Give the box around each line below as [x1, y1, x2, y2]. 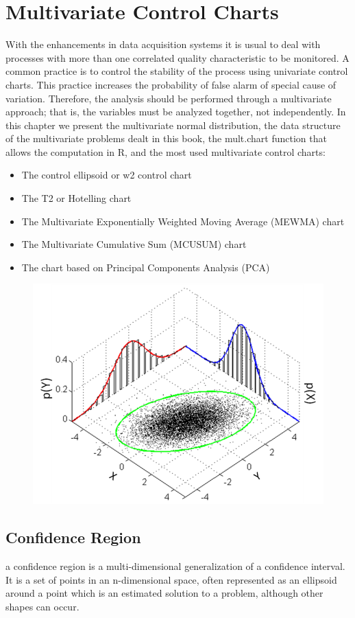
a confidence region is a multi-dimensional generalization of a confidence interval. [5, 559, 345, 573]
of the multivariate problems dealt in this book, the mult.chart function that [5, 131, 327, 146]
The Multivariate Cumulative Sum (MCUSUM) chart [21, 237, 247, 251]
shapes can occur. [5, 599, 79, 613]
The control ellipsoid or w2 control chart [21, 168, 192, 182]
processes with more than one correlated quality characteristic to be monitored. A [5, 50, 350, 65]
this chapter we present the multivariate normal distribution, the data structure [5, 117, 341, 132]
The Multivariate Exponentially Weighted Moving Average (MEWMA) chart [21, 214, 345, 228]
